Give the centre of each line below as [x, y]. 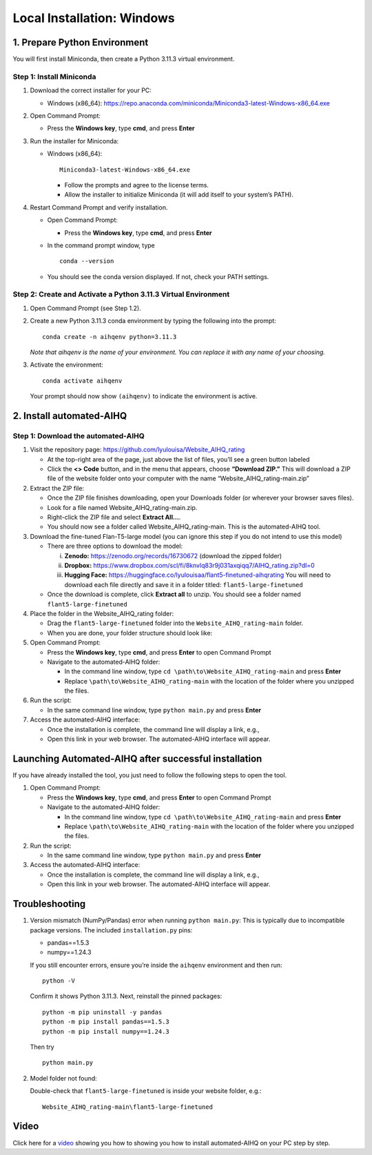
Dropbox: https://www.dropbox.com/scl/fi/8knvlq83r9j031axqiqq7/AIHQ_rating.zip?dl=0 [189, 565]
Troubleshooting [49, 904]
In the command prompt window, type [101, 245]
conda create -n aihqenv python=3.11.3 [110, 337]
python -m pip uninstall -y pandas [102, 1012]
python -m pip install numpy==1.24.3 [106, 1031]
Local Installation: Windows [94, 18]
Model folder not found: [64, 1078]
